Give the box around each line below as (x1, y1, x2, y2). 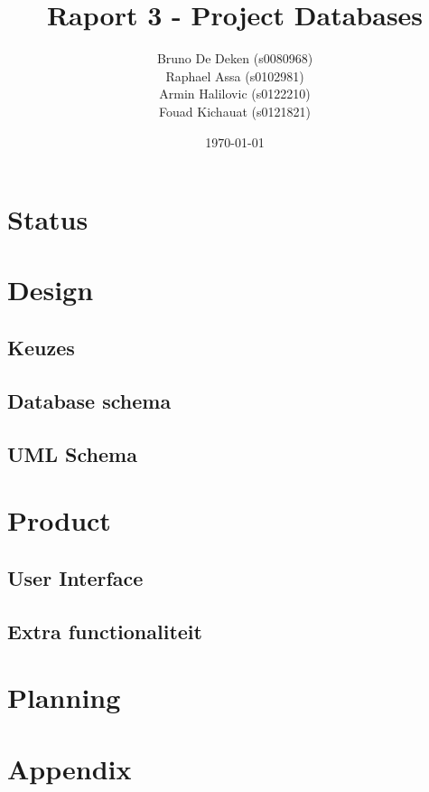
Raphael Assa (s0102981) (165, 66, 304, 85)
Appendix (7, 750, 132, 787)
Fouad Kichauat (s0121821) (159, 101, 311, 120)
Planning (7, 679, 121, 716)
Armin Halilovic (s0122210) (159, 84, 311, 103)
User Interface (7, 563, 144, 591)
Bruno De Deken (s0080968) (156, 49, 313, 68)
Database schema (7, 386, 172, 414)
